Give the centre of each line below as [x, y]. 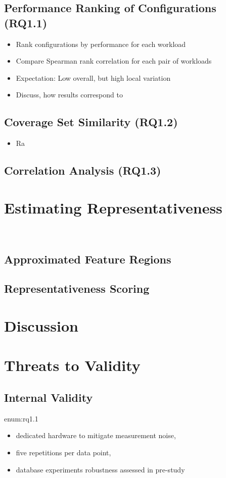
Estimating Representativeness [113, 207]
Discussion [41, 326]
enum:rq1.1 [21, 418]
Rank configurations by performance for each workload [101, 44]
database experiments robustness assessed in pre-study [100, 469]
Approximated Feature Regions [88, 259]
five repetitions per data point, [63, 452]
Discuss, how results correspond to [69, 95]
